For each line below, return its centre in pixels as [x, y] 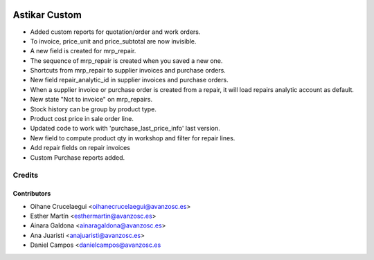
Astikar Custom [47, 15]
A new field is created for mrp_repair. [83, 51]
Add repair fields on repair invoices [80, 148]
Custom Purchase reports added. [78, 157]
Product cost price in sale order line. [82, 119]
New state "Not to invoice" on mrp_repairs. [91, 100]
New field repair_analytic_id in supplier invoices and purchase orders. [129, 80]
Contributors [32, 194]
